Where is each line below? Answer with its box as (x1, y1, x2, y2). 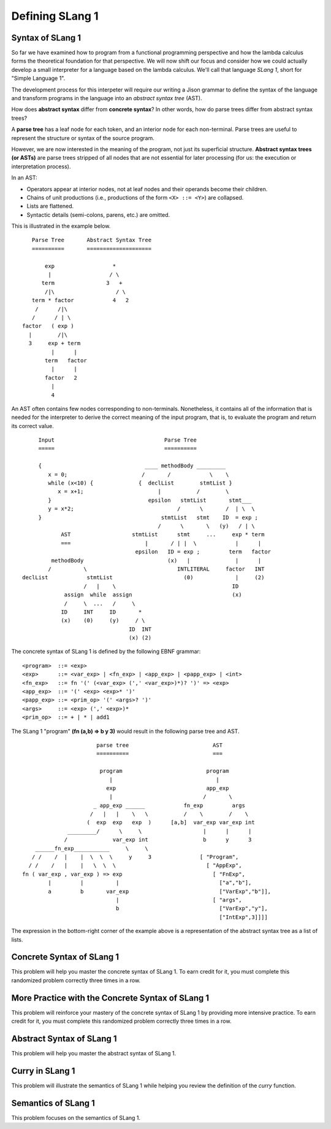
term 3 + (41, 279, 123, 287)
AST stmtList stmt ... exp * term (61, 531, 265, 538)
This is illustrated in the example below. (11, 222, 111, 230)
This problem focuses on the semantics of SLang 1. (11, 1114, 141, 1121)
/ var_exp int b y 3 (64, 836, 252, 843)
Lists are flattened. (26, 203, 74, 210)
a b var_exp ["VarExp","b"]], (48, 888, 272, 895)
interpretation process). (11, 163, 71, 170)
